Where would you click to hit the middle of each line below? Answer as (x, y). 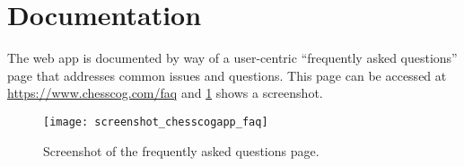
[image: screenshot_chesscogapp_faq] (156, 122)
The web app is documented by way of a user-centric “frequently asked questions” (232, 58)
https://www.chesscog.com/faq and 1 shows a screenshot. (165, 93)
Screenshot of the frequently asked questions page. (181, 150)
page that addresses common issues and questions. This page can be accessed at (227, 75)
